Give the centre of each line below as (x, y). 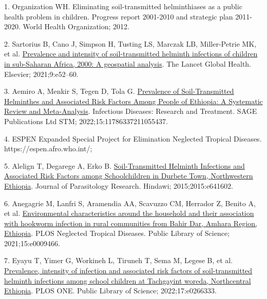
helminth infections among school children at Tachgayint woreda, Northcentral (128, 280)
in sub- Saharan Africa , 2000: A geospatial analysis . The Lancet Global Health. (128, 63)
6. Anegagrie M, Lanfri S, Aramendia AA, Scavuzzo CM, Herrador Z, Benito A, (130, 203)
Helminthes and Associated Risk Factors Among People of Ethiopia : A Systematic (133, 101)
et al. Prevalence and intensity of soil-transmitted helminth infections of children (131, 54)
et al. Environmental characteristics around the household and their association (129, 213)
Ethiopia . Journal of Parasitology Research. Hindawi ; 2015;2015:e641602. (119, 185)
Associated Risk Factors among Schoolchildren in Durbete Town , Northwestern (129, 176)
